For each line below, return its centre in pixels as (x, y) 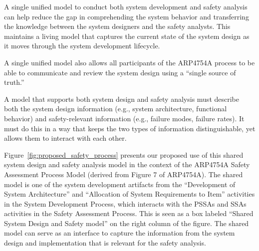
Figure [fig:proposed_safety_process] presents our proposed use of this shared (124, 154)
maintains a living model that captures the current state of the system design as (127, 36)
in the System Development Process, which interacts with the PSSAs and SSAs (125, 203)
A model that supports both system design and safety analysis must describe (122, 99)
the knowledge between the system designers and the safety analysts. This (117, 26)
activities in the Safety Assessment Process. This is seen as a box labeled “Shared (129, 213)
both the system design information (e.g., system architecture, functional (116, 109)
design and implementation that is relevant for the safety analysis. (105, 243)
